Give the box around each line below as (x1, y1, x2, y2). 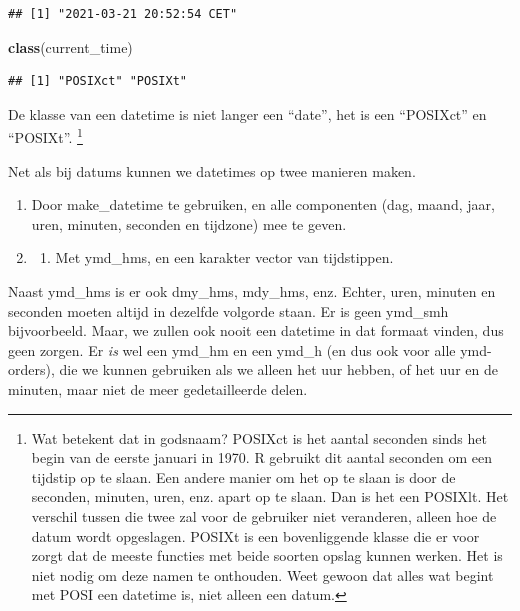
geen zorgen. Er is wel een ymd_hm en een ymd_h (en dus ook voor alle (8, 339, 456, 360)
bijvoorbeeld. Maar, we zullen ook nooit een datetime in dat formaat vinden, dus (8, 320, 504, 341)
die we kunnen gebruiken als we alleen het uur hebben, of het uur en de (59, 359, 498, 380)
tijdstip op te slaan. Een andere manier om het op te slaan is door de (31, 466, 456, 487)
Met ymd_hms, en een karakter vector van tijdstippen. (55, 247, 394, 268)
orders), (8, 359, 55, 380)
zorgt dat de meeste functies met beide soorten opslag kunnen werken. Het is (31, 545, 503, 566)
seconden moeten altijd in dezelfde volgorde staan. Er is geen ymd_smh (8, 300, 449, 321)
